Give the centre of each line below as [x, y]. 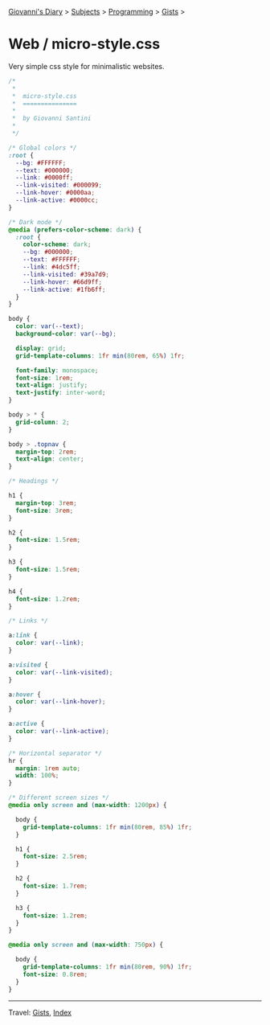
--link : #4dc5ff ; [52, 267]
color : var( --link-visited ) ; [64, 672]
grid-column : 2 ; [43, 422]
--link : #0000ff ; [45, 178]
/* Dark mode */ [35, 222]
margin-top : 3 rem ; [47, 503]
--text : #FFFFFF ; [52, 260]
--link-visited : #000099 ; [59, 185]
